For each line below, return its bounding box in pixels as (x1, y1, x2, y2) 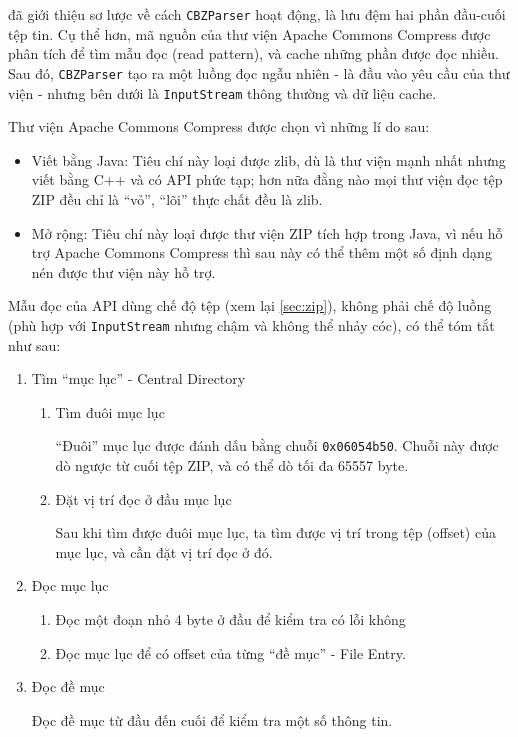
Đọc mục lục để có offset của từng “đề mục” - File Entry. (55, 642, 406, 663)
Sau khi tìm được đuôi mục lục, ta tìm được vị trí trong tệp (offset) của (55, 522, 496, 543)
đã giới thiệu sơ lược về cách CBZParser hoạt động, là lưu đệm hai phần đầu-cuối (8, 4, 506, 24)
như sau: (8, 334, 61, 355)
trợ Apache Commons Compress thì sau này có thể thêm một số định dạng (31, 242, 492, 263)
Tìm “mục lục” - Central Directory (31, 368, 246, 389)
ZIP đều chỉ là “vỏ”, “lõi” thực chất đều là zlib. (31, 188, 323, 209)
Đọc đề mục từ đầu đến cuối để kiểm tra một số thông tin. (31, 709, 393, 730)
